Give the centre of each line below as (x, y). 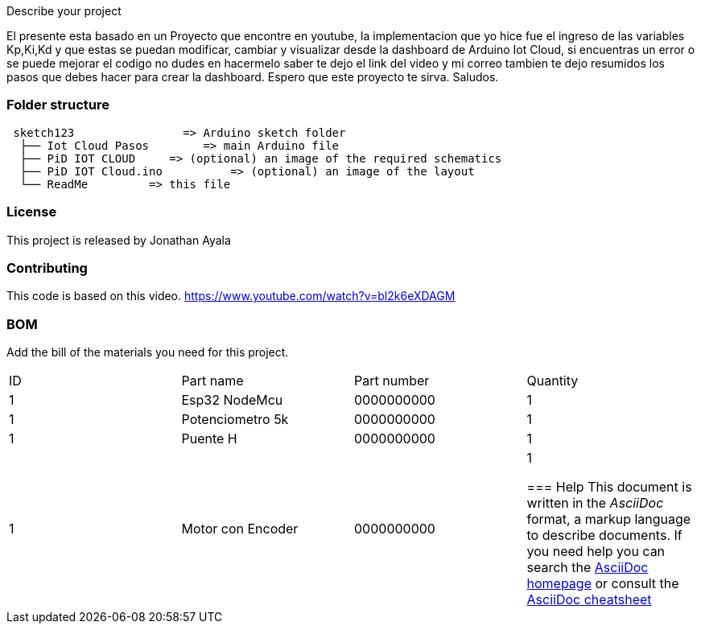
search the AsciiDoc (588, 567)
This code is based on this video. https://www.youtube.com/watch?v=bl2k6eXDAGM (231, 296)
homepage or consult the (603, 583)
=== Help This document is (609, 487)
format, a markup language (609, 519)
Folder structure (58, 105)
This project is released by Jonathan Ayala (119, 240)
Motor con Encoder (240, 529)
